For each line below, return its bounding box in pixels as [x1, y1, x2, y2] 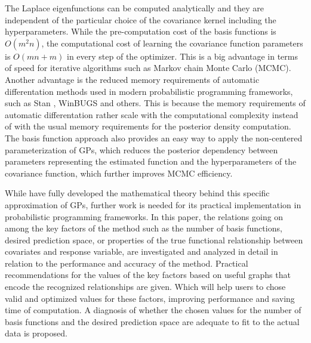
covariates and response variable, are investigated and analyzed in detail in [5, 245, 278, 258]
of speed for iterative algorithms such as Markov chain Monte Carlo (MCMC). [5, 61, 291, 74]
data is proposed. [5, 327, 67, 339]
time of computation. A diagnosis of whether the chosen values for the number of [5, 304, 301, 316]
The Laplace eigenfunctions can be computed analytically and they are [5, 2, 264, 14]
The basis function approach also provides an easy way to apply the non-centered [5, 131, 303, 144]
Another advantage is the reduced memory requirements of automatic [5, 73, 260, 85]
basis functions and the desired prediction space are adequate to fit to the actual [5, 315, 300, 327]
